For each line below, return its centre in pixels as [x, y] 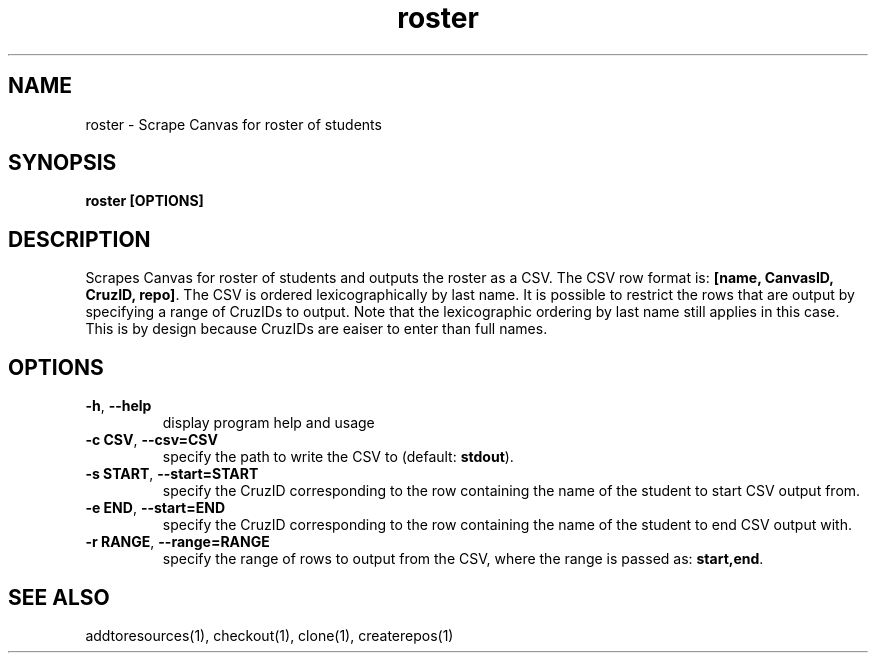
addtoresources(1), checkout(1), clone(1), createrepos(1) [269, 635]
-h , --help [118, 406]
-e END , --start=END [155, 508]
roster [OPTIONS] [144, 201]
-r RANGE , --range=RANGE [177, 542]
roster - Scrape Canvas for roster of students [233, 124]
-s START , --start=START [172, 474]
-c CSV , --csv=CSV [151, 440]
